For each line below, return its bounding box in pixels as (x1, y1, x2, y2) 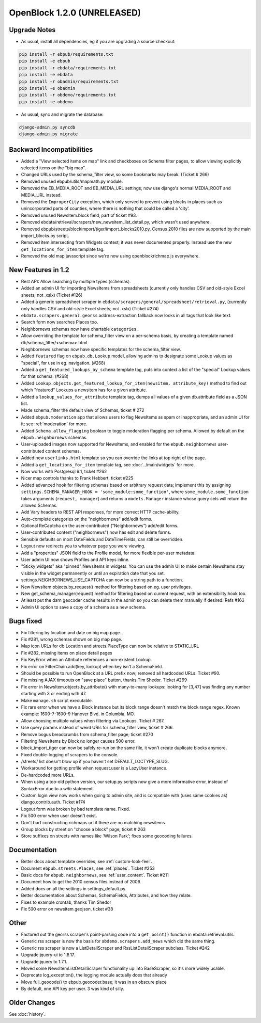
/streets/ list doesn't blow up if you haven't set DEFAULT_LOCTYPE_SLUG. (21, 759, 169, 765)
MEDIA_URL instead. (21, 192, 62, 198)
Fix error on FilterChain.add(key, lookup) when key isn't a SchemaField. (21, 663, 163, 669)
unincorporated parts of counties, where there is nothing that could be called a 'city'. (21, 206, 190, 211)
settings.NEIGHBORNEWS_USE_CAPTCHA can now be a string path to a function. (21, 577, 183, 583)
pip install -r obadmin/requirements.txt (19, 79, 119, 84)
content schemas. (45, 448, 81, 454)
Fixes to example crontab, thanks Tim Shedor (21, 899, 111, 905)
